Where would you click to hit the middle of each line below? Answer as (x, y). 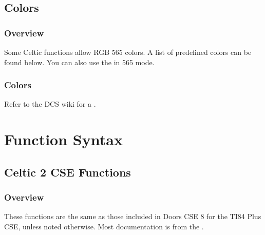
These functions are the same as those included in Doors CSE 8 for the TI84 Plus (133, 216)
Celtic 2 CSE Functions (68, 172)
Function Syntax (63, 139)
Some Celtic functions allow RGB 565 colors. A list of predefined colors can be (128, 52)
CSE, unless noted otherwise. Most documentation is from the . (104, 226)
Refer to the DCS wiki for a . (50, 104)
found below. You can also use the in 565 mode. (79, 62)
